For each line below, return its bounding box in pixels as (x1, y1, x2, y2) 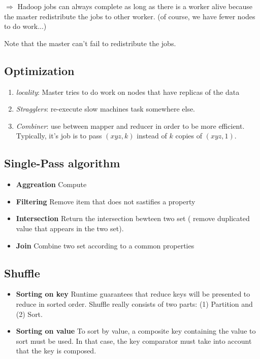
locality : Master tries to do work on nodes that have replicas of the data (16, 86, 240, 97)
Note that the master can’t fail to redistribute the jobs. (4, 38, 176, 48)
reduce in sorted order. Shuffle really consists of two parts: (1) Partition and (16, 298, 253, 309)
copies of (175, 130, 203, 141)
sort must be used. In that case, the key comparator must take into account (16, 335, 252, 346)
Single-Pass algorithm (4, 155, 120, 171)
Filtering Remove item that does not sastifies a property (16, 196, 196, 206)
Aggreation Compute (16, 179, 87, 190)
